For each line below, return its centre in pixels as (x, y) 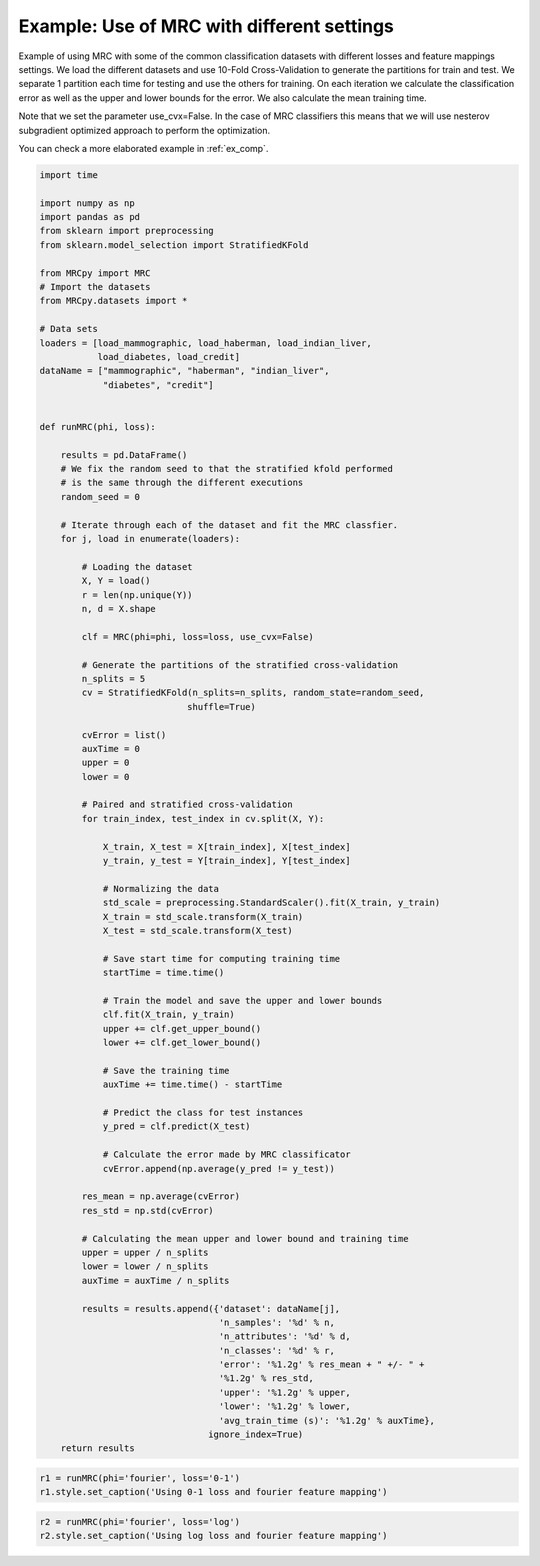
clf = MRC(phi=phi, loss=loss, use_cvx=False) (197, 636)
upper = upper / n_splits (145, 1252)
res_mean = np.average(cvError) (160, 1196)
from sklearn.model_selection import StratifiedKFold (174, 244)
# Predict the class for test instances (203, 1113)
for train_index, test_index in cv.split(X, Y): (203, 818)
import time (69, 174)
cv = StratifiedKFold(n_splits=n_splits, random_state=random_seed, (253, 693)
